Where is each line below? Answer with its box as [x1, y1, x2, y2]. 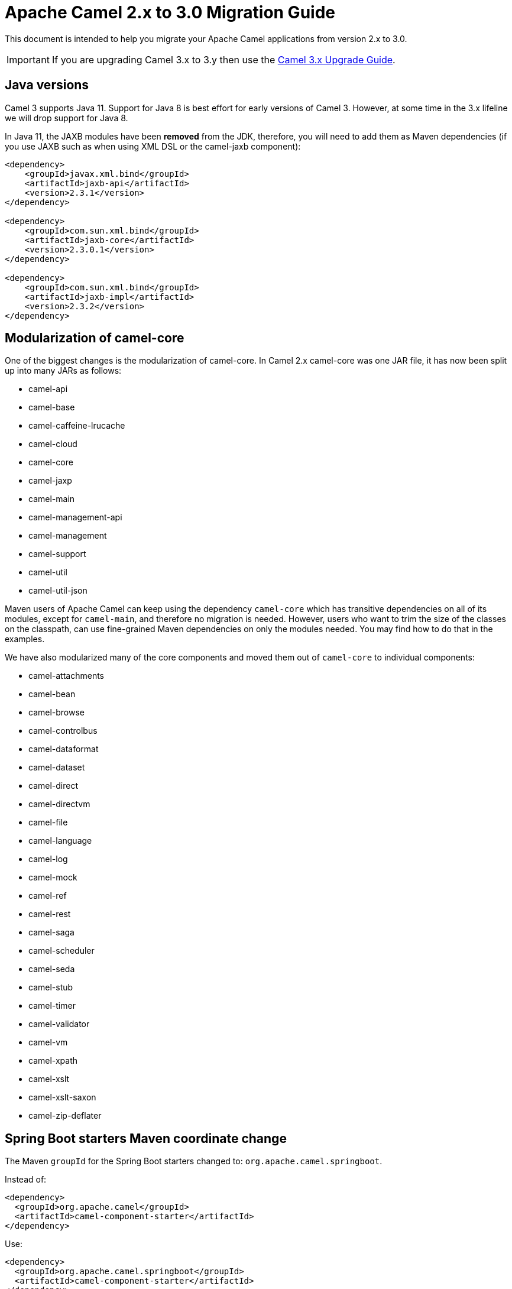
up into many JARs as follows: [5, 365, 122, 376]
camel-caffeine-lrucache [28, 420, 125, 431]
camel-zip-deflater [28, 1110, 102, 1121]
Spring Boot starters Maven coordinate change [5, 1131, 287, 1146]
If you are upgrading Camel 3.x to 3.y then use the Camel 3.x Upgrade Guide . [51, 53, 396, 66]
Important [7, 53, 50, 66]
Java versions [5, 77, 89, 93]
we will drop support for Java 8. [5, 112, 128, 123]
